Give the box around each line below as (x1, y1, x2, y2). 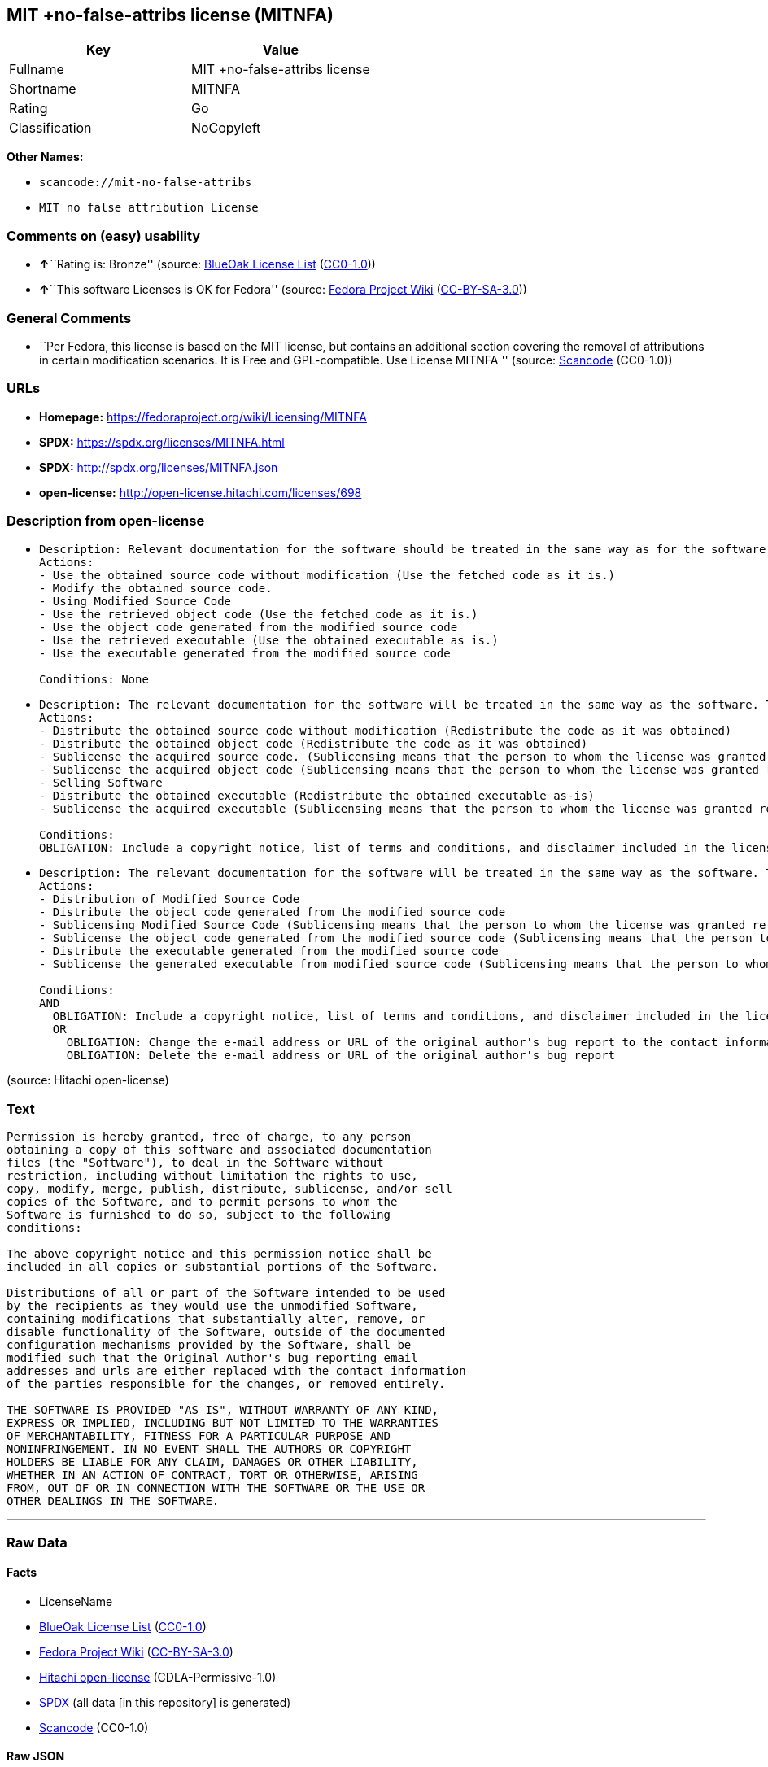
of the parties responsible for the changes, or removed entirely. (7, 1377, 446, 1391)
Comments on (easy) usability (7, 227, 201, 244)
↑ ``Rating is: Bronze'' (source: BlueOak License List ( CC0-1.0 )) (39, 257, 376, 272)
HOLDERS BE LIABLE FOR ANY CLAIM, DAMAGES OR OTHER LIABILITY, (7, 1455, 418, 1469)
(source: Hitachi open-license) (7, 1073, 169, 1088)
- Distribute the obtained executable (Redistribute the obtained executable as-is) (39, 789, 595, 803)
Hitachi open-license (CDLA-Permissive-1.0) (39, 1669, 277, 1684)
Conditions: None (39, 673, 149, 687)
